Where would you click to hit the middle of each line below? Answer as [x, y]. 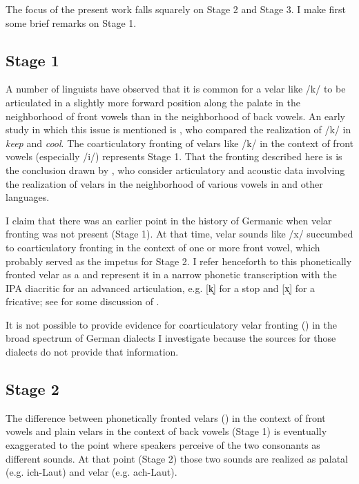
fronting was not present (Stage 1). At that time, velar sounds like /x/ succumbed [179, 234]
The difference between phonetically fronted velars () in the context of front [166, 417]
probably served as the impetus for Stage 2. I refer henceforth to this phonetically [179, 261]
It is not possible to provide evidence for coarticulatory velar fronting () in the [171, 324]
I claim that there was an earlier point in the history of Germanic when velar [169, 220]
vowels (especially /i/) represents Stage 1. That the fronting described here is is [174, 156]
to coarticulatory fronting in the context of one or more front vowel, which [163, 247]
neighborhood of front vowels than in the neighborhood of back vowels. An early [175, 116]
